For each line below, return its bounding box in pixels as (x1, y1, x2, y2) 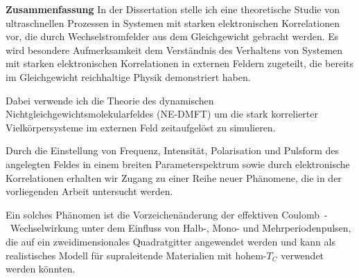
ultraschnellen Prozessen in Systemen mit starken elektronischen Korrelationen (6, 15, 340, 30)
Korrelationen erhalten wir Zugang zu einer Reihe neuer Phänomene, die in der (6, 170, 342, 185)
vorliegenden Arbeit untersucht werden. (6, 184, 173, 198)
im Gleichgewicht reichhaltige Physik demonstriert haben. (6, 69, 251, 84)
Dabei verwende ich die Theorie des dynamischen (6, 93, 214, 107)
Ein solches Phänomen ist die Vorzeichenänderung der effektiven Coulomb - (6, 207, 328, 221)
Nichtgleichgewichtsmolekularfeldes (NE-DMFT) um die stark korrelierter (6, 106, 318, 121)
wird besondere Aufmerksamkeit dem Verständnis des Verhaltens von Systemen (6, 42, 343, 57)
